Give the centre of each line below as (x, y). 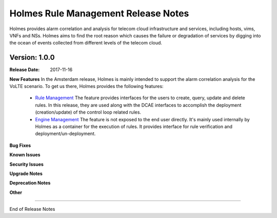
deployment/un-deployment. (65, 134)
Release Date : (25, 70)
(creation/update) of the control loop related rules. (88, 112)
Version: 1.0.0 (32, 58)
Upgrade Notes (26, 173)
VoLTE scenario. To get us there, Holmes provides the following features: (86, 86)
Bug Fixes (20, 145)
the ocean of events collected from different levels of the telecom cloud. (86, 43)
